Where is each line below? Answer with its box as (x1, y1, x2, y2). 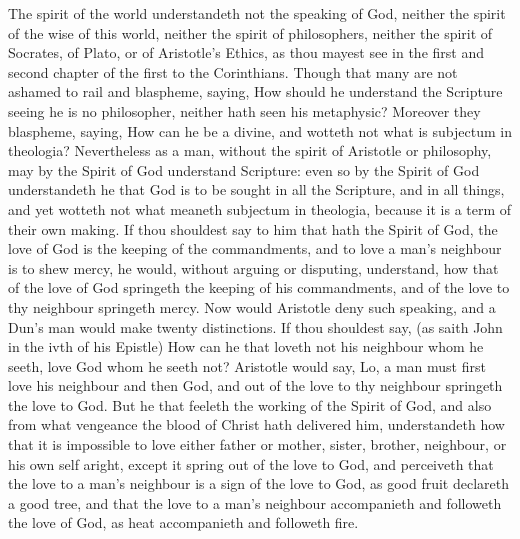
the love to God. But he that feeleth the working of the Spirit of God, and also (8, 394, 492, 415)
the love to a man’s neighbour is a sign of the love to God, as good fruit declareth (8, 473, 510, 494)
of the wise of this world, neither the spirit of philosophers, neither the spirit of (8, 22, 493, 43)
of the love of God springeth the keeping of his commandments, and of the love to (8, 277, 510, 298)
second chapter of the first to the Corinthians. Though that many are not (8, 61, 458, 82)
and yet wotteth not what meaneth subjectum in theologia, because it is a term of (8, 198, 512, 219)
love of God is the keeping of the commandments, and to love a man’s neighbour (8, 238, 502, 259)
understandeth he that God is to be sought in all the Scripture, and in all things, (8, 179, 505, 200)
